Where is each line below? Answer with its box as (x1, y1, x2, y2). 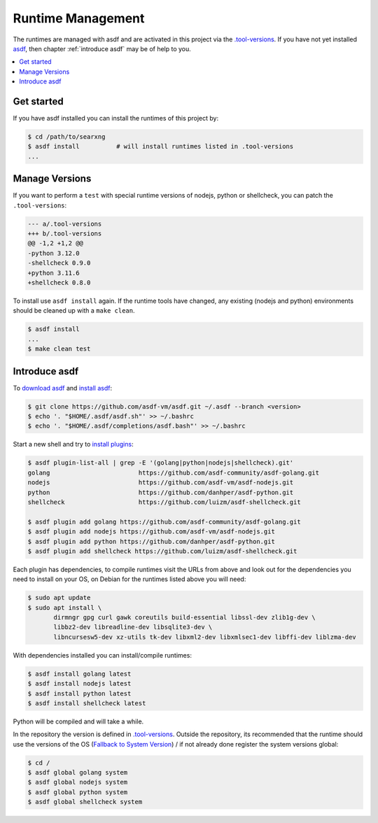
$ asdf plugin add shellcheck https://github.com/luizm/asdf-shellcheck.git (27, 547, 297, 555)
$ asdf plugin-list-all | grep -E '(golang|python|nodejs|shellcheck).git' (27, 459, 294, 467)
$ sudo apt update (27, 594, 91, 602)
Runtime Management (13, 11, 145, 26)
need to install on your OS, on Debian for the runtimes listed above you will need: (13, 575, 246, 583)
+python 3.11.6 (27, 268, 80, 277)
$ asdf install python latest (27, 689, 132, 698)
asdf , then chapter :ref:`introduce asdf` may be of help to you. (13, 44, 192, 53)
